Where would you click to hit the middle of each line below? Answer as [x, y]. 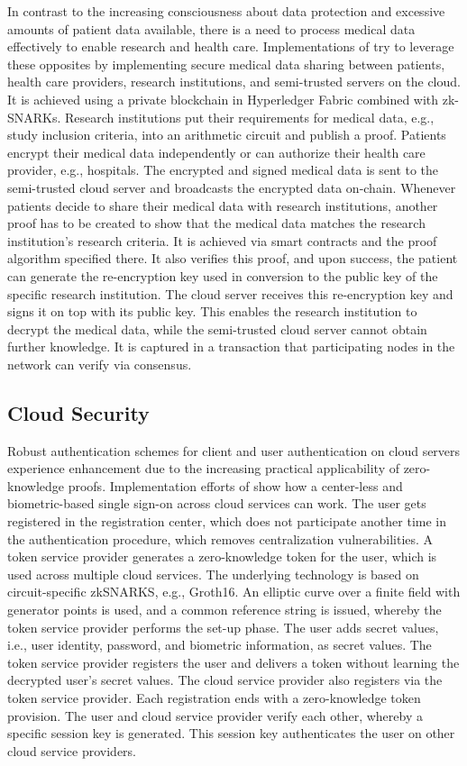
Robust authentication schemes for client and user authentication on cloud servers [234, 450]
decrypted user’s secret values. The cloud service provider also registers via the [225, 680]
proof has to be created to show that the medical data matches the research [216, 223]
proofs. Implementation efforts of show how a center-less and [235, 485]
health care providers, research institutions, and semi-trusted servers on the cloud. [234, 82]
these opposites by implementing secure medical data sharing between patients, [226, 64]
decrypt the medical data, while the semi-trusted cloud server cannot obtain [217, 328]
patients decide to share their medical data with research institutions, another [223, 205]
